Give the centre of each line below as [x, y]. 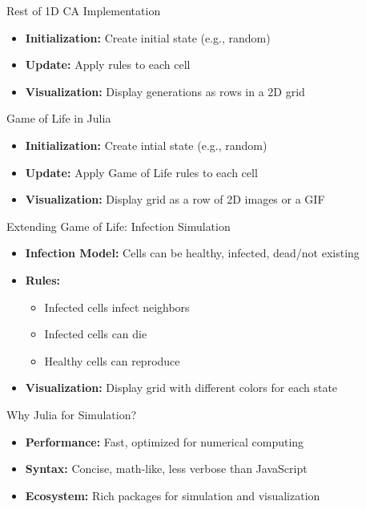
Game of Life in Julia [59, 118]
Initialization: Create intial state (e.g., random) [146, 145]
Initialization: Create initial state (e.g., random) [148, 37]
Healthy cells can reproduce [112, 360]
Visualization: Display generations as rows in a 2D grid [165, 91]
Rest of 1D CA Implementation [84, 10]
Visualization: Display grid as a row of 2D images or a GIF [175, 199]
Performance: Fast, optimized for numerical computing [165, 441]
